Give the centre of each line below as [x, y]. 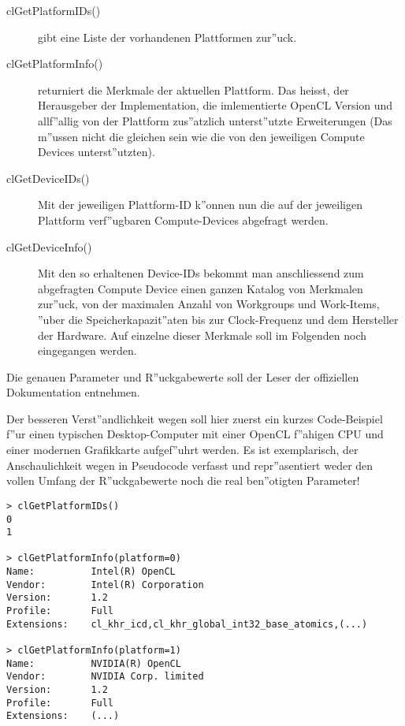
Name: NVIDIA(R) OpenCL [94, 663]
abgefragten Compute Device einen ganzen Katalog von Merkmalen [201, 288]
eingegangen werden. [87, 350]
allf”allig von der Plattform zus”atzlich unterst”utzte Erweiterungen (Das [215, 120]
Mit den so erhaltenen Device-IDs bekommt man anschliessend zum [201, 273]
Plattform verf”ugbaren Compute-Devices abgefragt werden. [183, 220]
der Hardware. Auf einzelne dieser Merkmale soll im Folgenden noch [202, 335]
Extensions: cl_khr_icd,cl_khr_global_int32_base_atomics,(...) [187, 624]
